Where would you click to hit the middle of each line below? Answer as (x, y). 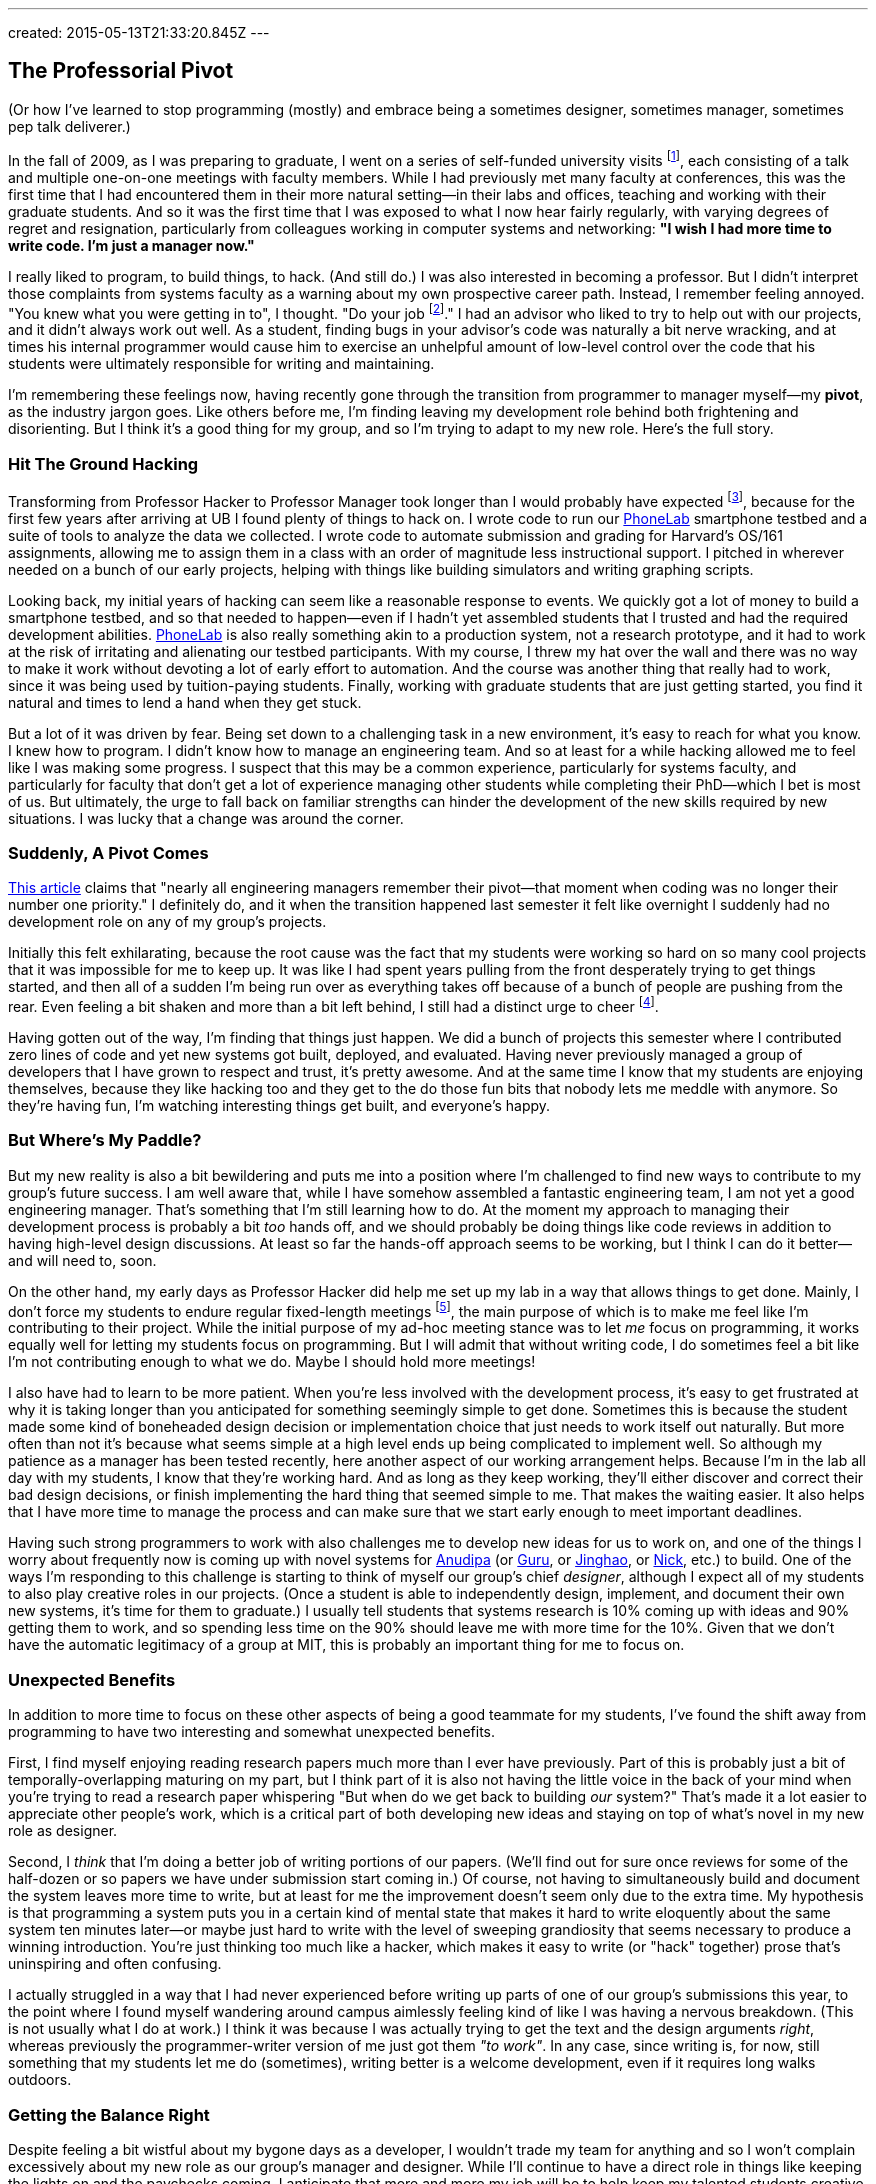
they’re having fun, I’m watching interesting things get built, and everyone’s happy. (279, 1105)
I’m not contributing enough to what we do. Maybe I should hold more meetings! (272, 1362)
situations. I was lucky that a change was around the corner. (206, 818)
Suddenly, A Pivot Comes (108, 852)
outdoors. (40, 2080)
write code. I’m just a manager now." (131, 245)
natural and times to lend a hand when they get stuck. (185, 702)
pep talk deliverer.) (69, 126)
